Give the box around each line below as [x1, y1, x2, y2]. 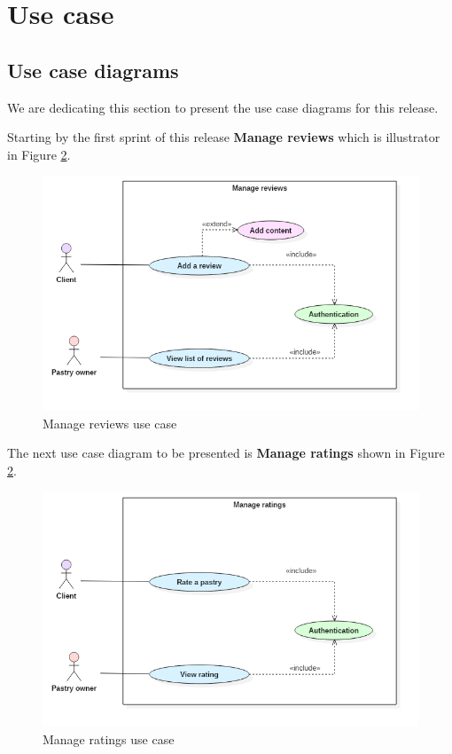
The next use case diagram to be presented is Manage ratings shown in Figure [7, 444, 445, 462]
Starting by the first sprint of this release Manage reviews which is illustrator [7, 128, 440, 146]
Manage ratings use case [43, 730, 175, 749]
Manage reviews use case [43, 413, 177, 432]
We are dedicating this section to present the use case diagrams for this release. [7, 98, 439, 116]
